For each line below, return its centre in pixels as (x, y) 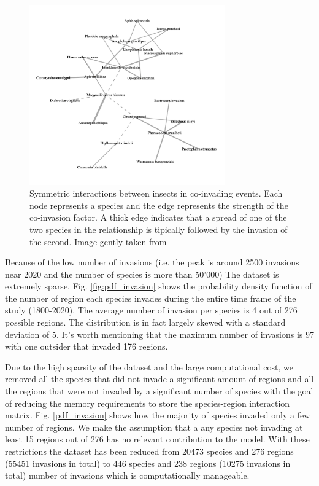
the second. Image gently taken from (98, 241)
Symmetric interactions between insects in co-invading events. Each (156, 193)
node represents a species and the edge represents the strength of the (159, 205)
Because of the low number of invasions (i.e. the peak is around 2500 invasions (152, 262)
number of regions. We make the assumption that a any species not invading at (154, 427)
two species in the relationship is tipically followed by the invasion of (159, 229)
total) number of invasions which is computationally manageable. (127, 475)
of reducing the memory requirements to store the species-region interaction (148, 403)
